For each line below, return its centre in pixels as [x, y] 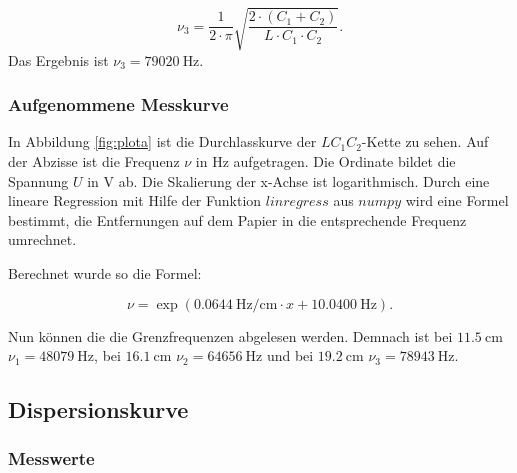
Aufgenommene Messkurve [118, 104]
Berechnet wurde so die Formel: [105, 272]
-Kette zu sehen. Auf [425, 141]
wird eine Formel [457, 200]
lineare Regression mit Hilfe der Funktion [135, 200]
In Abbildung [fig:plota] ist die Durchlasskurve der [162, 141]
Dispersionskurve [98, 409]
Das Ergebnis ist [58, 59]
